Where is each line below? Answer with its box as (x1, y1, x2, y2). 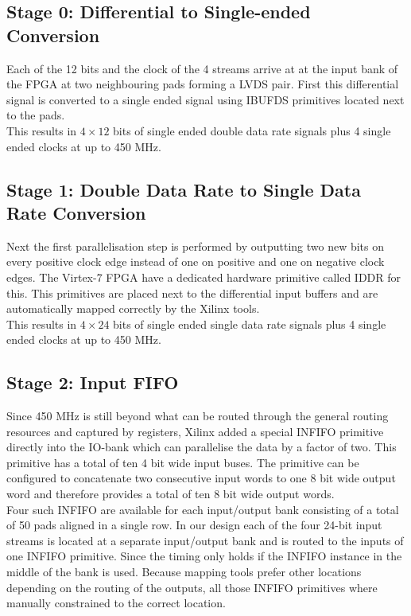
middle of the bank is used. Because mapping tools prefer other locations (6, 563, 362, 580)
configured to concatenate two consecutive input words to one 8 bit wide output (6, 470, 396, 486)
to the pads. (6, 107, 65, 123)
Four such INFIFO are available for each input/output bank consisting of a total (6, 501, 399, 517)
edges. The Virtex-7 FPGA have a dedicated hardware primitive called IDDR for (6, 268, 401, 285)
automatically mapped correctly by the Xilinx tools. (6, 300, 260, 317)
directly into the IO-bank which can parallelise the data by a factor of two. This (6, 439, 397, 455)
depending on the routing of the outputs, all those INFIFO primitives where (6, 579, 378, 595)
